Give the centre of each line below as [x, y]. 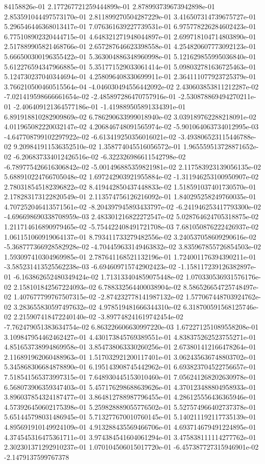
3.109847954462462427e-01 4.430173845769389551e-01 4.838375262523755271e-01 [130, 337]
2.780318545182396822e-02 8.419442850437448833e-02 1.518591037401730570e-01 [130, 186]
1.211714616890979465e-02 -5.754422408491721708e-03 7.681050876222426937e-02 [131, 227]
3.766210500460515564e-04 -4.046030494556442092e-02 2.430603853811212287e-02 [131, 86]
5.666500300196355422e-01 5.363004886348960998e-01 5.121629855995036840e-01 [130, 56]
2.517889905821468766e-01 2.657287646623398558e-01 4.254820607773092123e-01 [130, 46]
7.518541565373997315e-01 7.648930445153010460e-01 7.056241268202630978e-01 [130, 376]
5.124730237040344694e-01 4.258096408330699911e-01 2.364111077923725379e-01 [130, 76]
